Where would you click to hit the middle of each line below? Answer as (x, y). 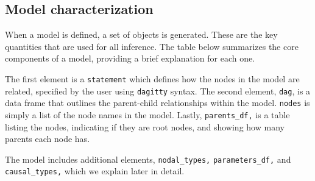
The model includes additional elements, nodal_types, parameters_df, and (148, 159)
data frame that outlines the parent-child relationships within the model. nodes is (157, 103)
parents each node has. (48, 139)
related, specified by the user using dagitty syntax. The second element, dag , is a (158, 90)
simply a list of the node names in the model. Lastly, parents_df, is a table (147, 114)
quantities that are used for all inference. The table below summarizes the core (152, 46)
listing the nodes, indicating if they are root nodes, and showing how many (145, 126)
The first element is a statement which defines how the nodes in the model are (152, 78)
